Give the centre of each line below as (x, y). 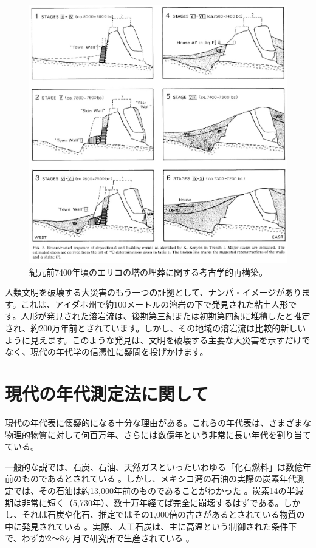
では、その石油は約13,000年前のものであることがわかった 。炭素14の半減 (158, 490)
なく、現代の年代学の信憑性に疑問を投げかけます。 (107, 352)
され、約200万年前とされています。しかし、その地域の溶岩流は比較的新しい (156, 328)
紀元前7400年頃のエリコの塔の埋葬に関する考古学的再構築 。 (148, 272)
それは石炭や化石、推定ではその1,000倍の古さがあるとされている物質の (163, 514)
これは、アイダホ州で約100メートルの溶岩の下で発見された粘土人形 (155, 304)
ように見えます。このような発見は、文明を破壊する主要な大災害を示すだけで (158, 340)
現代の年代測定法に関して (107, 394)
